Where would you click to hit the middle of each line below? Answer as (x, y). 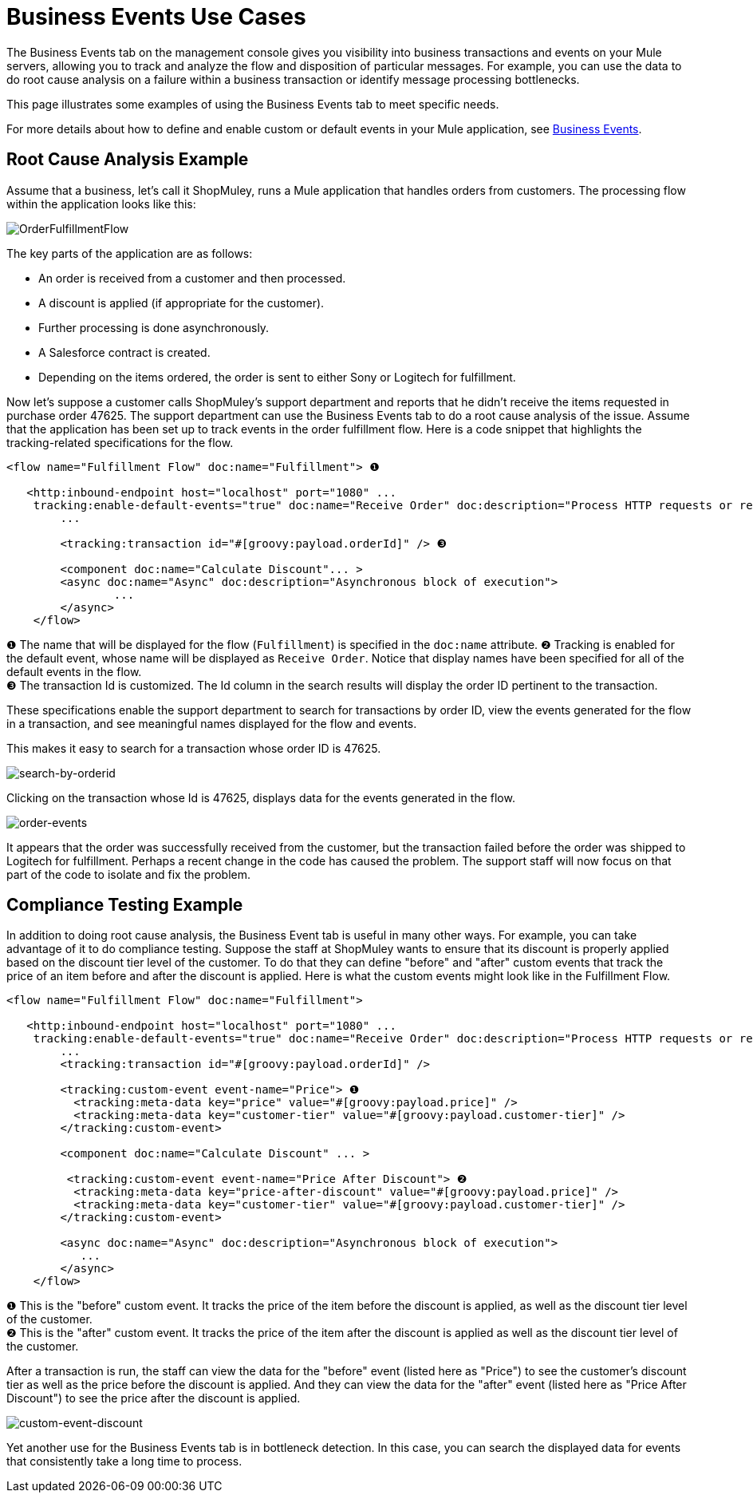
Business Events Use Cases (156, 17)
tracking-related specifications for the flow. (120, 442)
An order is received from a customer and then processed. (192, 278)
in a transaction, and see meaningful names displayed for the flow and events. (212, 723)
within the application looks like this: (101, 204)
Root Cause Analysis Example (128, 160)
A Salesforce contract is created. (124, 352)
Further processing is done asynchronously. (154, 327)
